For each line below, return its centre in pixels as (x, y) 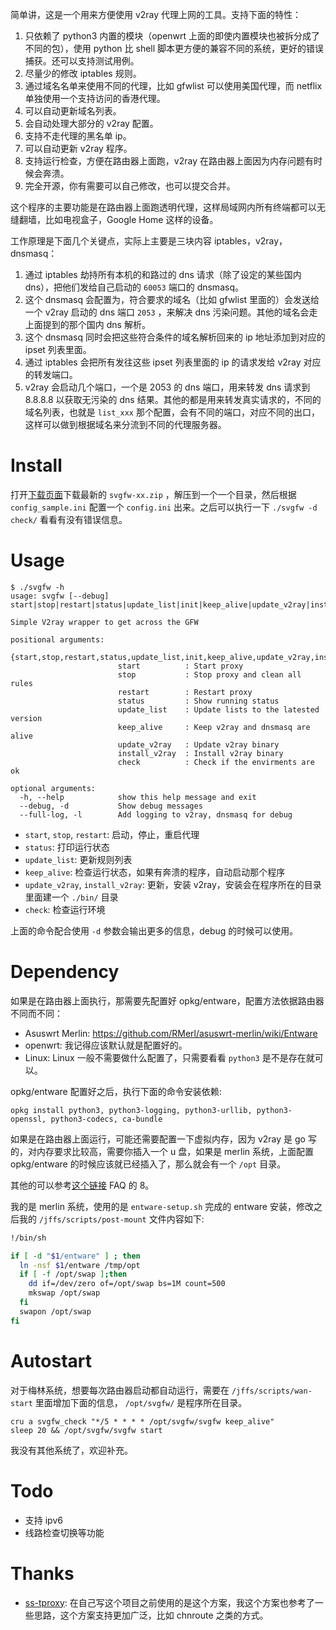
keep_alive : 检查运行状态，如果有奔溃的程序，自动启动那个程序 (155, 872)
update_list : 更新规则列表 (78, 859)
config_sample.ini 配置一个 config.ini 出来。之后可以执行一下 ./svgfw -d (164, 507)
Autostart (51, 1360)
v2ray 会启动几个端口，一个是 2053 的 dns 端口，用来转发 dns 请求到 (167, 387)
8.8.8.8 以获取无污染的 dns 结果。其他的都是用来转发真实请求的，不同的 (173, 399)
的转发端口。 (51, 374)
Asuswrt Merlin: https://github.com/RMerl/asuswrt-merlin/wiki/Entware (171, 1033)
